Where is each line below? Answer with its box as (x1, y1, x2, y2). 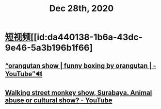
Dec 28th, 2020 (49, 3, 114, 14)
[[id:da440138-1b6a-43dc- (31, 32, 143, 43)
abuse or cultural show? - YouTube (5, 96, 113, 104)
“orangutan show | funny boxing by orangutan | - (5, 62, 156, 70)
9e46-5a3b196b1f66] (5, 42, 93, 53)
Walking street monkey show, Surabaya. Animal (5, 88, 152, 97)
